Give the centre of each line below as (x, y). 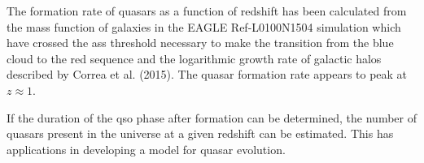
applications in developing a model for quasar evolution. (146, 149)
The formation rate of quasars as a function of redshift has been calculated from (207, 11)
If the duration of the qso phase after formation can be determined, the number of (212, 117)
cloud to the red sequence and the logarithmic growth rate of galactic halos (194, 58)
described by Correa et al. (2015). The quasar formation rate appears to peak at (207, 74)
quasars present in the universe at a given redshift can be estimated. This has (200, 133)
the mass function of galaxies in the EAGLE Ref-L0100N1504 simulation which (204, 26)
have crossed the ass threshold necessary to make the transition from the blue (200, 43)
